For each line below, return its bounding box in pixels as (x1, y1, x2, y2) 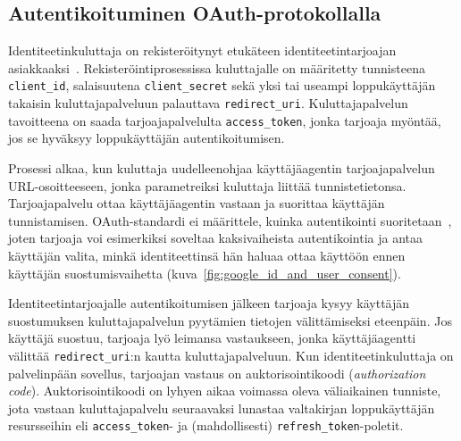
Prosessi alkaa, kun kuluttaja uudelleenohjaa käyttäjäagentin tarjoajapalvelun (8, 158, 435, 177)
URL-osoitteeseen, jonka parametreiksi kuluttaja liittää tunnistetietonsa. (8, 176, 407, 195)
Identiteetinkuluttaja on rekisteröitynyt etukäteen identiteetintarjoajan (8, 41, 397, 60)
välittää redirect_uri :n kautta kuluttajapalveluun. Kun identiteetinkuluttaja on (8, 345, 454, 364)
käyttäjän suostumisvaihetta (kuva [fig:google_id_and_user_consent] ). (8, 263, 401, 282)
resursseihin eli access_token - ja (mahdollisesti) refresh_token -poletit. (8, 416, 404, 435)
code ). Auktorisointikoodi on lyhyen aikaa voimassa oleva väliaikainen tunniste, (8, 381, 441, 400)
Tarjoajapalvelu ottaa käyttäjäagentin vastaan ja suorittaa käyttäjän (8, 194, 385, 212)
